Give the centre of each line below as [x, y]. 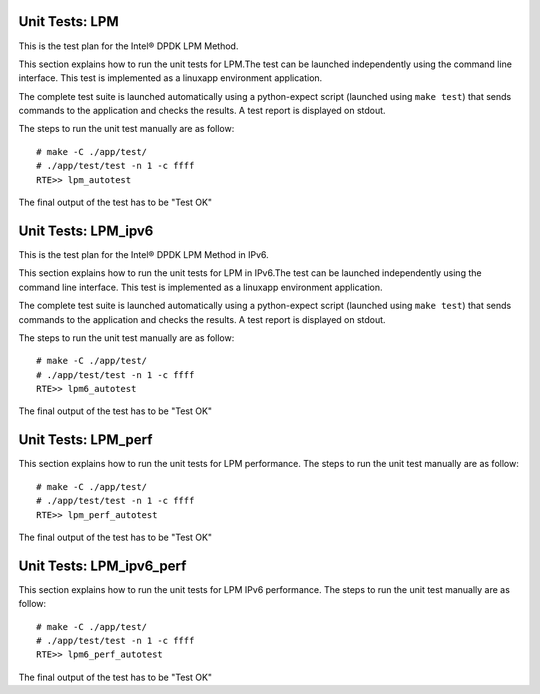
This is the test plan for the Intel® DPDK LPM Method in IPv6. [143, 254]
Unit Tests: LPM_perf [85, 440]
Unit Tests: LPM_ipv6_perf [102, 565]
